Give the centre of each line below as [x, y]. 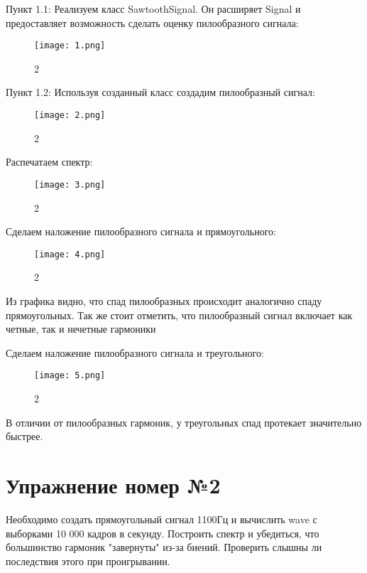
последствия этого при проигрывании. [88, 561]
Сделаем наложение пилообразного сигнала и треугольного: [135, 352]
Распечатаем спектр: [49, 162]
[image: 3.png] [70, 184]
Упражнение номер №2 [113, 484]
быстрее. [24, 436]
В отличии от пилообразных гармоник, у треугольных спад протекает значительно [184, 422]
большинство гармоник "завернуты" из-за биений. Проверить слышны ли [164, 547]
